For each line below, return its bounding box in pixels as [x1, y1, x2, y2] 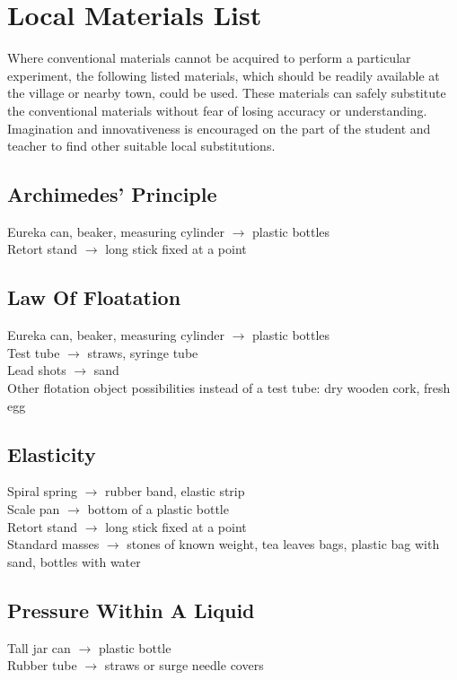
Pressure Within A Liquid [7, 596, 255, 623]
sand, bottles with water [7, 552, 141, 571]
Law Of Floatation [7, 283, 181, 311]
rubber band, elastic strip [105, 482, 245, 501]
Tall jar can [7, 638, 71, 657]
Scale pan [7, 500, 60, 519]
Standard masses [7, 535, 100, 554]
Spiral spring [7, 482, 77, 501]
